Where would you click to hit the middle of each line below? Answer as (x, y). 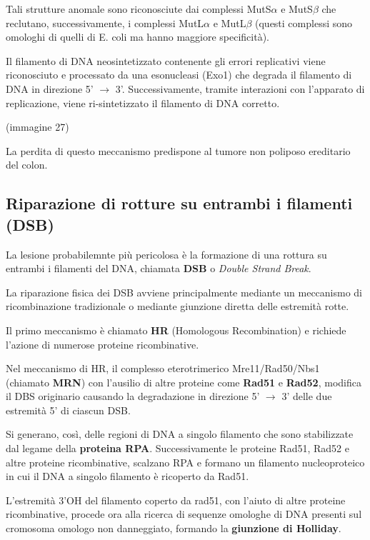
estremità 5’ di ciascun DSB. (68, 410)
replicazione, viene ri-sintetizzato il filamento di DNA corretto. (143, 102)
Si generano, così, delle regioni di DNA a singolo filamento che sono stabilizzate (180, 434)
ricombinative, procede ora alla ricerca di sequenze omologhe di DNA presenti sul (184, 514)
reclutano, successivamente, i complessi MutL (105, 22)
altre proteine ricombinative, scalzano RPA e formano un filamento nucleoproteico (185, 462)
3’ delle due (307, 396)
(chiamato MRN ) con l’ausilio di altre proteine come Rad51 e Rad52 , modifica (184, 382)
